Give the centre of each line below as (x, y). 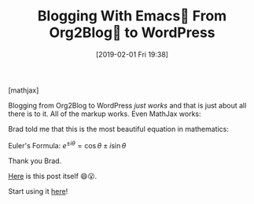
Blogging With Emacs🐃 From (132, 16)
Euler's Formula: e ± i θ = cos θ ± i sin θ (67, 144)
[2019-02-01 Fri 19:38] (132, 54)
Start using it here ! (38, 191)
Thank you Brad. (35, 161)
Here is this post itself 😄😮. (53, 176)
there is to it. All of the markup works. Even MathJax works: (105, 114)
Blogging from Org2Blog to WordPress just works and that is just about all (127, 105)
